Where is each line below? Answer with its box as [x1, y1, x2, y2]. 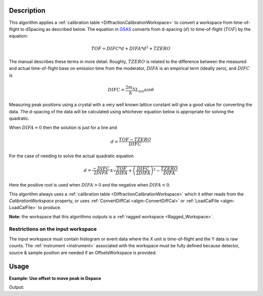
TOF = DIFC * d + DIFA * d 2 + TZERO [91, 45, 170, 51]
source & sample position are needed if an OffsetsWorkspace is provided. [9, 250, 157, 255]
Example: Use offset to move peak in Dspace [9, 275, 101, 281]
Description [9, 6, 46, 15]
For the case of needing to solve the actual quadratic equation [9, 153, 134, 159]
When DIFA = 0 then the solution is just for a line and [9, 125, 117, 130]
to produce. [38, 205, 62, 211]
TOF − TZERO [118, 137, 151, 142]
